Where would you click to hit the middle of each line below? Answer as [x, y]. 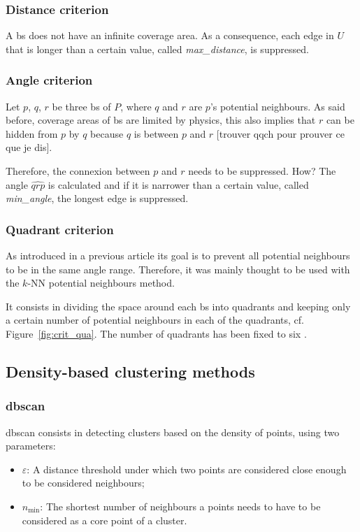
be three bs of [81, 106]
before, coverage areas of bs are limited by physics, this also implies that [161, 120]
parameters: [31, 446]
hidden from [32, 133]
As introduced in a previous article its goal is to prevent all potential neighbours [178, 255]
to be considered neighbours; [83, 483]
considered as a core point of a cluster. [105, 520]
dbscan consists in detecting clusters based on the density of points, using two [173, 432]
